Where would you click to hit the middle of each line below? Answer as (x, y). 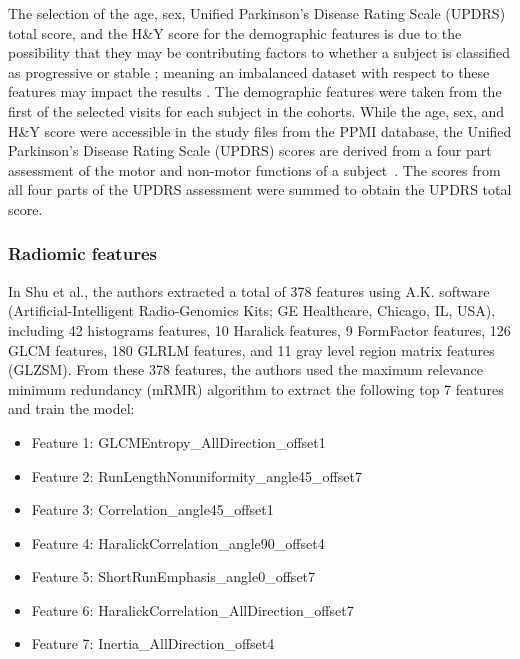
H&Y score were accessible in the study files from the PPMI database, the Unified (260, 130)
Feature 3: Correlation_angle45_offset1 (152, 509)
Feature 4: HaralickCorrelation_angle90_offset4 (178, 542)
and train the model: (71, 408)
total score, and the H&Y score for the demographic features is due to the (235, 32)
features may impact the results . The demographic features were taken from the (255, 91)
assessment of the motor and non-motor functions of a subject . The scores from (254, 169)
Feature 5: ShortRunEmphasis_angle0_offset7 (173, 576)
